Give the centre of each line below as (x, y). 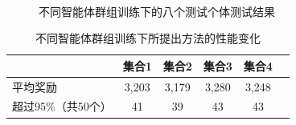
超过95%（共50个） (62, 106)
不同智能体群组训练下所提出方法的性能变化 (148, 38)
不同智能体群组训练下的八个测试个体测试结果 (157, 11)
